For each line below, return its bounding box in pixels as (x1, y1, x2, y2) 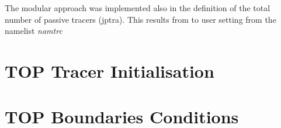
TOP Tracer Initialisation (5, 58, 214, 82)
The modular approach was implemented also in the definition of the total (5, 2, 270, 13)
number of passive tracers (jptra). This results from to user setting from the (5, 13, 276, 25)
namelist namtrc (5, 25, 63, 37)
